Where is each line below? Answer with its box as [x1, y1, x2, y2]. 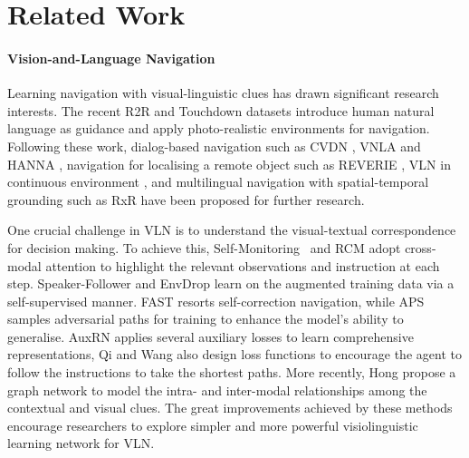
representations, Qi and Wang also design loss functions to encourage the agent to [7, 345, 462, 364]
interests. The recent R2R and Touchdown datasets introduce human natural [7, 101, 435, 120]
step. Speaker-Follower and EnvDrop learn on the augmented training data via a [7, 274, 455, 293]
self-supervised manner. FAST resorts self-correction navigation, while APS [7, 291, 425, 310]
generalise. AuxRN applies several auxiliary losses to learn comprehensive [7, 326, 414, 346]
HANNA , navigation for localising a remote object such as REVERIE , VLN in [7, 154, 451, 173]
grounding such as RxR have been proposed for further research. [7, 190, 365, 209]
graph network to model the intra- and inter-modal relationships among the [7, 380, 427, 399]
